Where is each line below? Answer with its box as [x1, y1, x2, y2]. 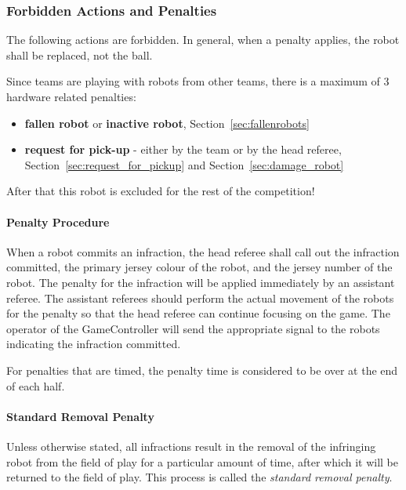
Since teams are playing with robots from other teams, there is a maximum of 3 [6, 73, 390, 89]
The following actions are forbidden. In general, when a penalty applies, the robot [6, 31, 400, 48]
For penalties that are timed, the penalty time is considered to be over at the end [6, 361, 398, 378]
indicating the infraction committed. [6, 336, 181, 352]
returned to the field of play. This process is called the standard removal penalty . [6, 469, 393, 485]
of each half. [6, 377, 65, 394]
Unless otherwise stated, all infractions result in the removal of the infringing [6, 437, 376, 454]
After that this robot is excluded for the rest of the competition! [6, 183, 315, 199]
